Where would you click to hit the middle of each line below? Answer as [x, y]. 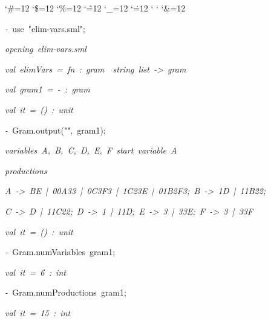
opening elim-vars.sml [46, 49]
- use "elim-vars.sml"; [45, 28]
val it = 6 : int [35, 272]
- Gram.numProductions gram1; [66, 292]
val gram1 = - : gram [47, 89]
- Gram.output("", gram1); [55, 130]
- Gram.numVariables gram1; [60, 252]
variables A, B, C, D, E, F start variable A [91, 150]
